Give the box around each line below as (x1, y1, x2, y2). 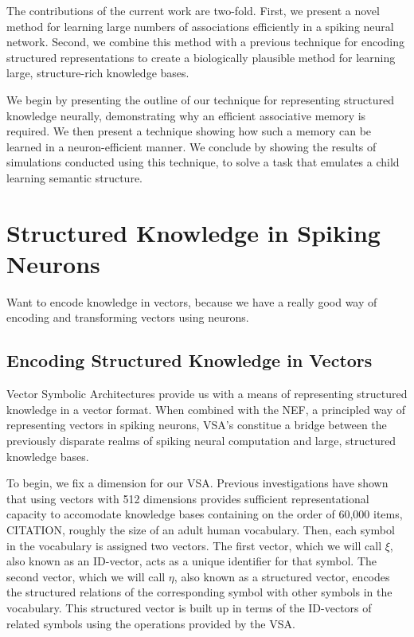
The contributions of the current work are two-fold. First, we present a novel (6, 2, 380, 18)
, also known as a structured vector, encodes (174, 568, 390, 584)
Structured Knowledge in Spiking (6, 216, 381, 248)
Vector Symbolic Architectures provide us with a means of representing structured (6, 385, 408, 402)
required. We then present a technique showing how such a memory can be (6, 123, 372, 139)
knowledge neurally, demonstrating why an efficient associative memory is (6, 107, 366, 123)
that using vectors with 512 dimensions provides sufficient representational (6, 490, 369, 506)
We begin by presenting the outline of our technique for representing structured (6, 91, 395, 107)
